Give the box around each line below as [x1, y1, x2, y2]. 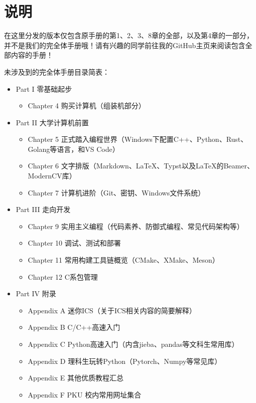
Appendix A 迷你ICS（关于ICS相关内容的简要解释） [28, 305, 196, 315]
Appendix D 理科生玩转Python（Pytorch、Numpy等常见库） [28, 355, 222, 366]
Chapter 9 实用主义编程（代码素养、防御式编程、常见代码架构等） [28, 221, 244, 231]
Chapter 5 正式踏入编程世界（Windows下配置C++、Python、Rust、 [28, 134, 248, 144]
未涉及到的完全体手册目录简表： [4, 66, 109, 77]
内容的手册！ [11, 50, 53, 60]
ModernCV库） [28, 170, 76, 181]
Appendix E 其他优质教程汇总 [28, 372, 123, 383]
